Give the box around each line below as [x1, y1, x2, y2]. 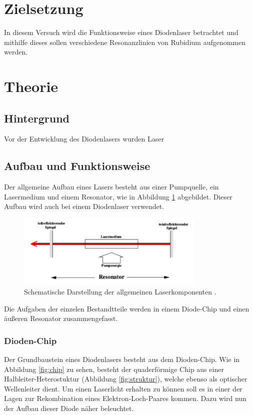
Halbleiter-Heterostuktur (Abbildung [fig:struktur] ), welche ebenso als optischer [4, 373, 247, 384]
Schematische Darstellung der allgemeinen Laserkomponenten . [24, 286, 216, 296]
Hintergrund [4, 110, 70, 125]
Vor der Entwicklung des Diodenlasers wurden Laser [4, 133, 164, 144]
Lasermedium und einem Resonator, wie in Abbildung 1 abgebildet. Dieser [4, 191, 232, 201]
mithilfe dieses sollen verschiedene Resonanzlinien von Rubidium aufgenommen [4, 36, 246, 47]
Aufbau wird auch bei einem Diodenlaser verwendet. [4, 201, 164, 211]
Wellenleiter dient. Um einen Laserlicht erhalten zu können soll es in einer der [4, 383, 242, 393]
